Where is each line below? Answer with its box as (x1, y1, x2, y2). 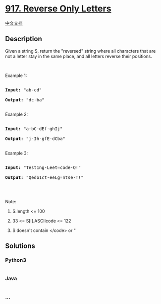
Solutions (5, 242, 36, 250)
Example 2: (5, 111, 28, 117)
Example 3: (5, 150, 28, 156)
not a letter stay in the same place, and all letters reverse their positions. (5, 53, 152, 59)
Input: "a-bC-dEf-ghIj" (5, 126, 63, 132)
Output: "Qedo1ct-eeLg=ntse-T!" (5, 174, 84, 180)
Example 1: (5, 73, 27, 78)
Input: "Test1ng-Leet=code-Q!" (5, 164, 81, 170)
